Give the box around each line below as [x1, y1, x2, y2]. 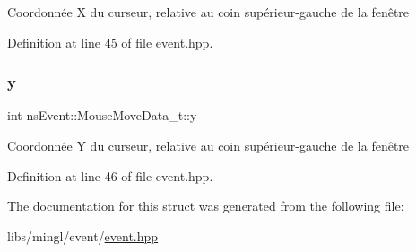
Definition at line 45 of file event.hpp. [7, 32, 213, 51]
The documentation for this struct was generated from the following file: [7, 196, 404, 215]
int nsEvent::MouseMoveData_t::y [7, 106, 197, 125]
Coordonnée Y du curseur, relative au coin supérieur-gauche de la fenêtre [7, 136, 410, 154]
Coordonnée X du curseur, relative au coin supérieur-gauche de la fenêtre [7, 3, 410, 21]
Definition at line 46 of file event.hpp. [7, 166, 213, 185]
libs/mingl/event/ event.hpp [7, 226, 159, 245]
